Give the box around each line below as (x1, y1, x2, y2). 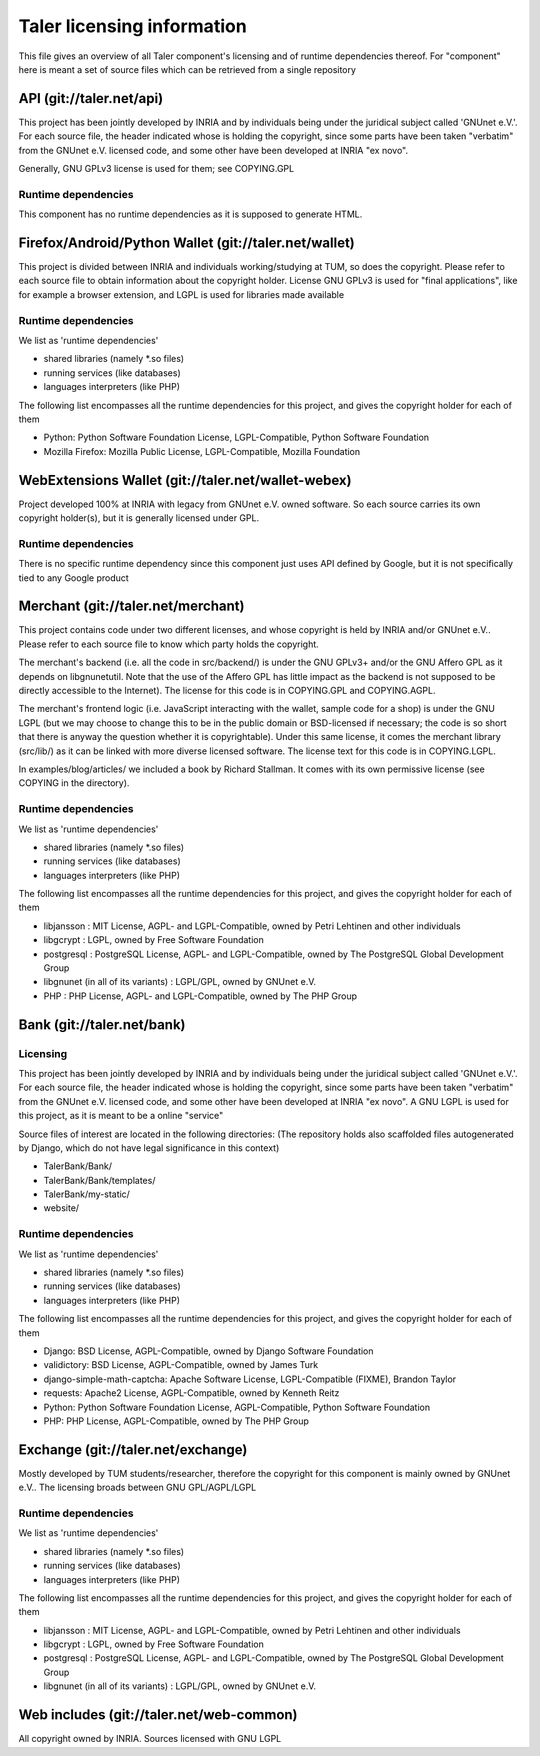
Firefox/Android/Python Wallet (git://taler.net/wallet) (18, 234, 355, 251)
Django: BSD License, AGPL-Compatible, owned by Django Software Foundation (43, 1345, 374, 1357)
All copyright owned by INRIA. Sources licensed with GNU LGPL (18, 1733, 282, 1745)
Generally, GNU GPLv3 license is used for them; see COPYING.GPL (18, 163, 295, 175)
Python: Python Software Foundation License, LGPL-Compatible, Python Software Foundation (43, 431, 430, 444)
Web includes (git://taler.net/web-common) (18, 1706, 299, 1724)
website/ (43, 1202, 80, 1214)
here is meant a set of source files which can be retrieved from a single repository (18, 63, 357, 75)
